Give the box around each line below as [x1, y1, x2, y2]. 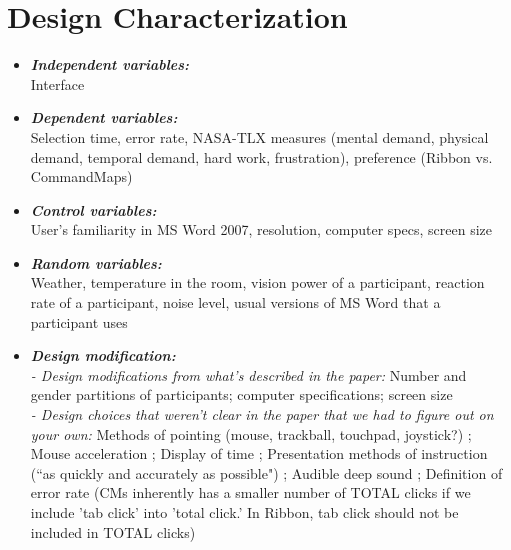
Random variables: [30, 252, 162, 273]
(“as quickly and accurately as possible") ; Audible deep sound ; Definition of [30, 462, 503, 483]
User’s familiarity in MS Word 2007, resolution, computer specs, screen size [30, 219, 492, 240]
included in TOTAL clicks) [30, 521, 196, 542]
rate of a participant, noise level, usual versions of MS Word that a [30, 292, 441, 313]
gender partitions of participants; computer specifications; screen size [30, 384, 453, 405]
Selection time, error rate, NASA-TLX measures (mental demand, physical [30, 126, 489, 147]
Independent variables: [30, 54, 190, 75]
